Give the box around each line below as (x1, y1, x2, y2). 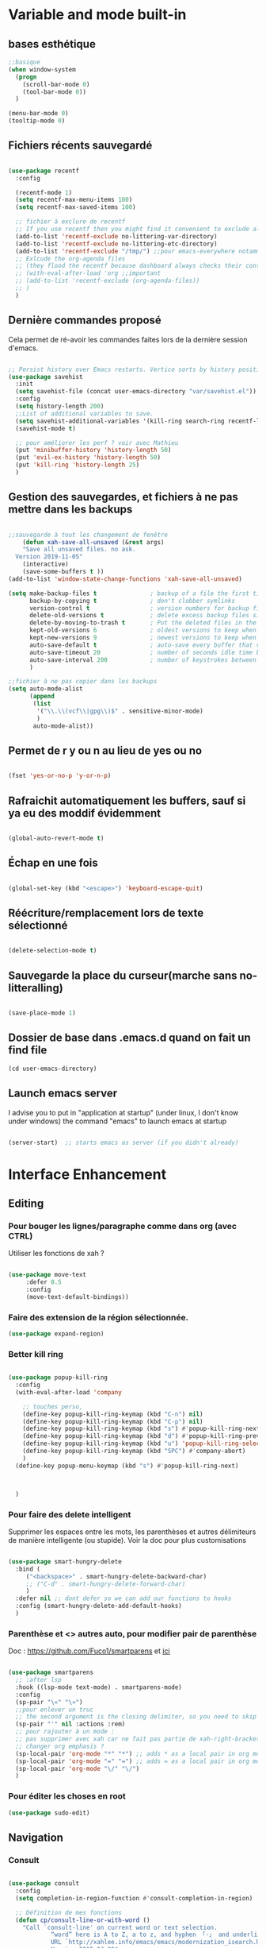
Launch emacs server (8, 1087, 117, 1100)
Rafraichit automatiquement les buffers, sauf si (8, 794, 246, 807)
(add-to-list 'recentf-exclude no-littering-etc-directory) (15, 240, 218, 248)
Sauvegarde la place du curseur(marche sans (8, 968, 237, 982)
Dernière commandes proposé (8, 314, 162, 327)
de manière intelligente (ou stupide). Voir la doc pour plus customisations (8, 1535, 247, 1544)
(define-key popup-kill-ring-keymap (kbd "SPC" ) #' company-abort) (22, 1447, 246, 1455)
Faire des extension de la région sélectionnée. (8, 1312, 188, 1323)
